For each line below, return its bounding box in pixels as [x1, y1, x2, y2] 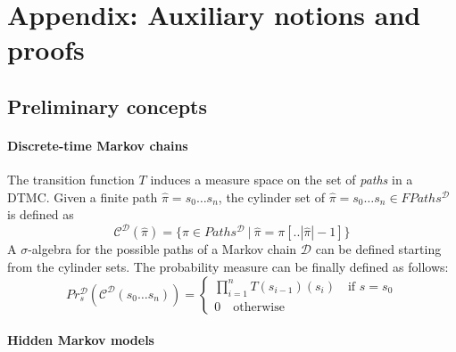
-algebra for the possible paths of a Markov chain [28, 240, 297, 258]
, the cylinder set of [218, 187, 325, 206]
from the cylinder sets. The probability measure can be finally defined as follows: [7, 258, 449, 276]
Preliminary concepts [7, 92, 208, 119]
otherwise [233, 300, 285, 314]
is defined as [7, 205, 74, 224]
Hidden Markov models [7, 331, 154, 349]
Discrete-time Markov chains [7, 135, 188, 154]
